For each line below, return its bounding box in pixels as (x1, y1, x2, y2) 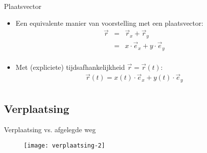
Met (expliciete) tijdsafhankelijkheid (15, 61, 125, 72)
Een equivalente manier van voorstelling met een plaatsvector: (15, 17, 204, 28)
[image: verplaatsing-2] (24, 142, 105, 149)
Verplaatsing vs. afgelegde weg (4, 124, 96, 135)
